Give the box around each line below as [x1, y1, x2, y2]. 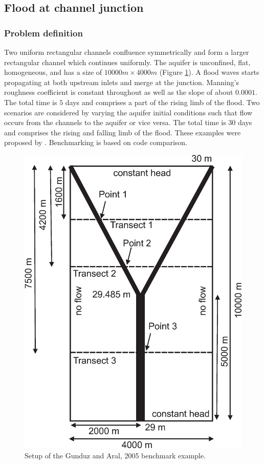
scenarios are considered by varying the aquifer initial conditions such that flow [4, 107, 253, 117]
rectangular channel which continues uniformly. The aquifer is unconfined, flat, [4, 56, 251, 67]
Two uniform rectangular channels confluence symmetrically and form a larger [4, 47, 249, 57]
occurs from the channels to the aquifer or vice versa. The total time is [4, 117, 226, 128]
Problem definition [4, 26, 83, 39]
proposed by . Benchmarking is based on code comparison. [4, 137, 188, 148]
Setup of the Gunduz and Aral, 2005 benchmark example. [25, 450, 206, 460]
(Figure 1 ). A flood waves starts [159, 67, 259, 77]
